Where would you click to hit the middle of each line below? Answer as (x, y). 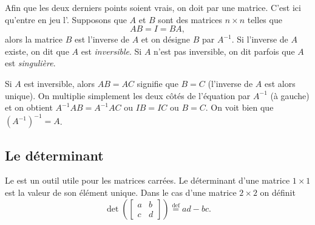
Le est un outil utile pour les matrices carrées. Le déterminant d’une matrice (147, 180)
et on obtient (29, 107)
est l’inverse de (102, 39)
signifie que (157, 83)
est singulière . (30, 63)
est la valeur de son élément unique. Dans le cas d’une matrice (121, 192)
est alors (280, 83)
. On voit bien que (239, 107)
